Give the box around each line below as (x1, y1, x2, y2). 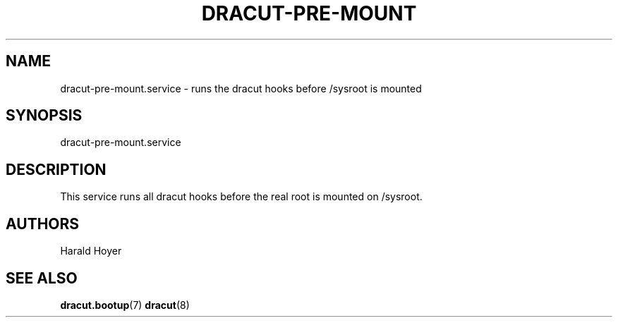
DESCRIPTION (6, 160, 107, 178)
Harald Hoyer (60, 245, 122, 257)
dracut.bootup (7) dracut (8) (60, 298, 190, 311)
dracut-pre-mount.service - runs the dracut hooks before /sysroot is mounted (60, 82, 422, 95)
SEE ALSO (6, 269, 78, 287)
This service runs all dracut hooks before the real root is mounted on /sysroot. (60, 190, 423, 203)
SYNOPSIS (6, 106, 83, 125)
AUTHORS (6, 214, 80, 233)
